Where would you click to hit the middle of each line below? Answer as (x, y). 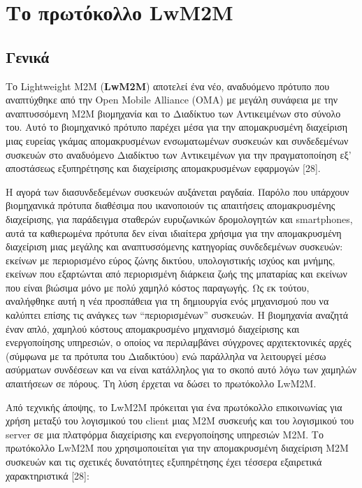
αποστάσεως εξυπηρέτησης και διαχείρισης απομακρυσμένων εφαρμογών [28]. (163, 168)
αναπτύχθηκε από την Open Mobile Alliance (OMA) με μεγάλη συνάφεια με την (172, 100)
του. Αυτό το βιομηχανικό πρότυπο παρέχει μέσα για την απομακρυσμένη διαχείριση (177, 127)
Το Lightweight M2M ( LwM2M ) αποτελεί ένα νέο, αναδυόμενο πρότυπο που (168, 86)
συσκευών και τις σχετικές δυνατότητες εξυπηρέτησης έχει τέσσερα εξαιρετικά (164, 462)
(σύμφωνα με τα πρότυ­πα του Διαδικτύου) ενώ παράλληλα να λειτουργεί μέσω (166, 356)
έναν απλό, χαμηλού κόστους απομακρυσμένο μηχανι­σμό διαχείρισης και (153, 328)
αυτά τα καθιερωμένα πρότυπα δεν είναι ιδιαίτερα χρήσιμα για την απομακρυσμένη (174, 232)
